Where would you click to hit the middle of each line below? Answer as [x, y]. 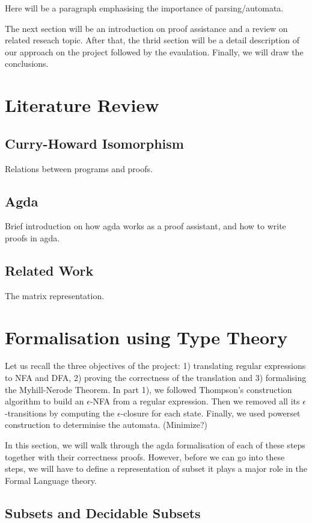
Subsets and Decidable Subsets [103, 512]
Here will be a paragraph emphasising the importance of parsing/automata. [144, 8]
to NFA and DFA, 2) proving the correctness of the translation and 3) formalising [156, 378]
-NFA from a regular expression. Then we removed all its [195, 401]
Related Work [49, 270]
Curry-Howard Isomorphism [94, 143]
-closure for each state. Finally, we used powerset [210, 413]
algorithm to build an [44, 401]
